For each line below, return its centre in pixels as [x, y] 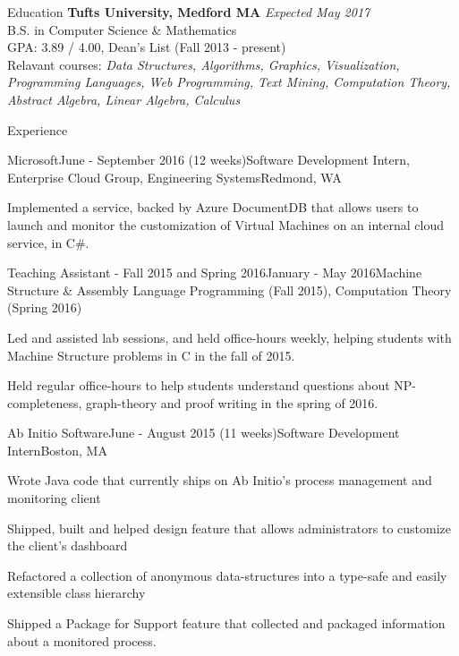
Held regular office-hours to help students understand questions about [199, 385]
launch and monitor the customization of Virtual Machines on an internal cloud [225, 224]
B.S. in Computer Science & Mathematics [122, 29]
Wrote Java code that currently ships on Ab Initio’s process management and [220, 480]
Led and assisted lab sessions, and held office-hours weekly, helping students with [229, 337]
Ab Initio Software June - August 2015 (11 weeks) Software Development [204, 433]
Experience [38, 129]
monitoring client [54, 498]
